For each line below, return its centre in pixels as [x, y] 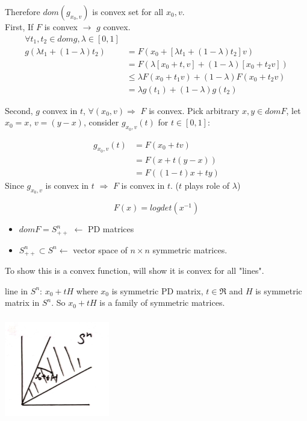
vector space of [100, 249]
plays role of [207, 185]
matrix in [22, 302]
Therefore [23, 11]
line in [17, 290]
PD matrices [111, 229]
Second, [19, 110]
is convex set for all [128, 11]
